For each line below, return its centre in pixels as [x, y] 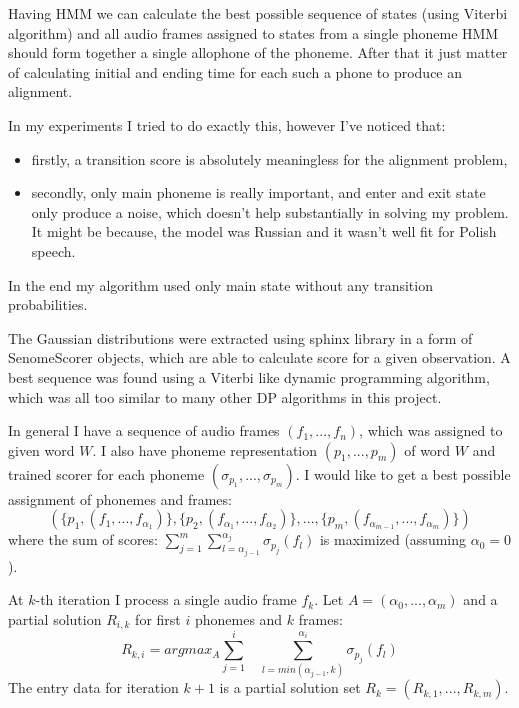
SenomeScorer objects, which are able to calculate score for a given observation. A [259, 357]
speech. [53, 250]
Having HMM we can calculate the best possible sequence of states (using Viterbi [258, 13]
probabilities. [48, 304]
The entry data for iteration [93, 687]
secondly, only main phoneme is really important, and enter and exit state [258, 192]
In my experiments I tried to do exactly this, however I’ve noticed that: [227, 124]
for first [158, 618]
